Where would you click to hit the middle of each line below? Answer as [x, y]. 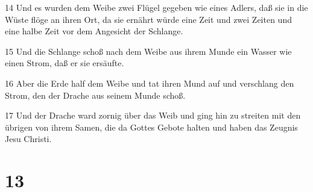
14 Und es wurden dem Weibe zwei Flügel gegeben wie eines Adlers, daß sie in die [156, 7]
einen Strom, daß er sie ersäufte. [65, 63]
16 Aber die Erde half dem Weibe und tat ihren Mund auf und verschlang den [150, 83]
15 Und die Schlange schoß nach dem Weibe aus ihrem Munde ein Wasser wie [148, 51]
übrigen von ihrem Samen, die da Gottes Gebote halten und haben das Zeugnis [151, 127]
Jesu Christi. [28, 139]
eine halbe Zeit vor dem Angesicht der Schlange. [94, 31]
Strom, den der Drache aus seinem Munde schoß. [95, 95]
